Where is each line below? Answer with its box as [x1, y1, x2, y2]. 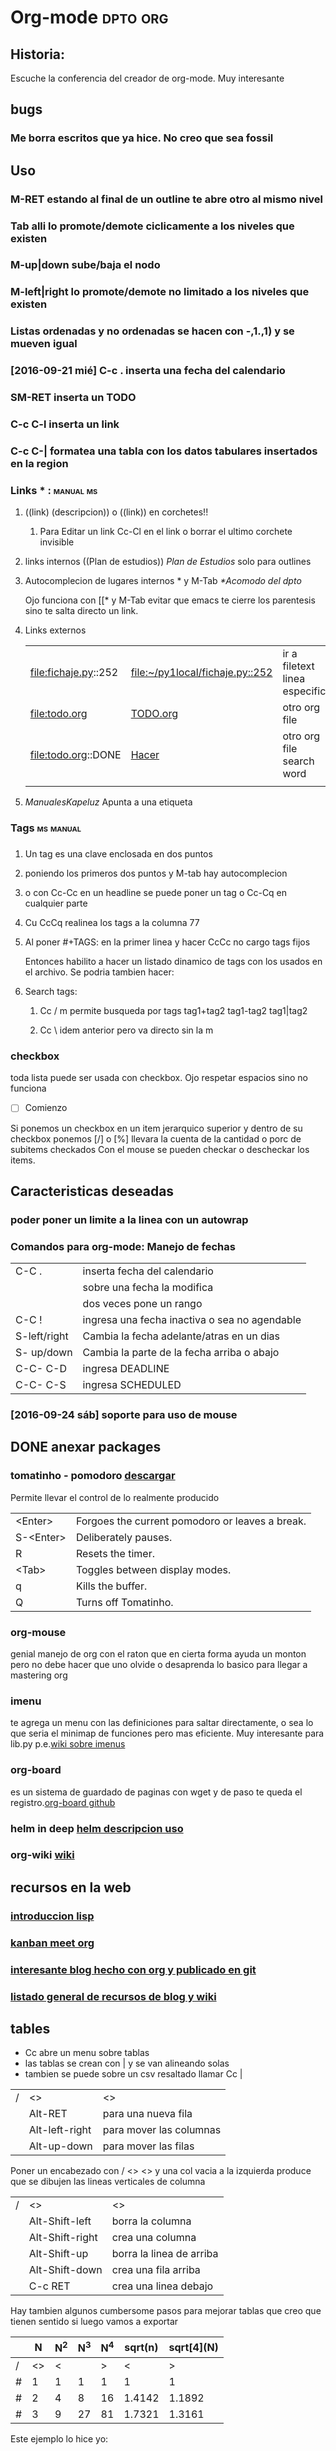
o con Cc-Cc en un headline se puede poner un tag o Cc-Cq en [24, 887, 288, 899]
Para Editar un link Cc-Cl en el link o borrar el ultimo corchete [39, 526, 293, 538]
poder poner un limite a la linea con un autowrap [10, 1212, 249, 1226]
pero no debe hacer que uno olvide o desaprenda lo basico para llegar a [10, 1659, 308, 1671]
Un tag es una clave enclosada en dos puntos [24, 848, 213, 860]
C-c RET [28, 2279, 71, 2293]
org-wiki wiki [10, 1848, 75, 1862]
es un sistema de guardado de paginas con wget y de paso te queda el [10, 1786, 303, 1798]
